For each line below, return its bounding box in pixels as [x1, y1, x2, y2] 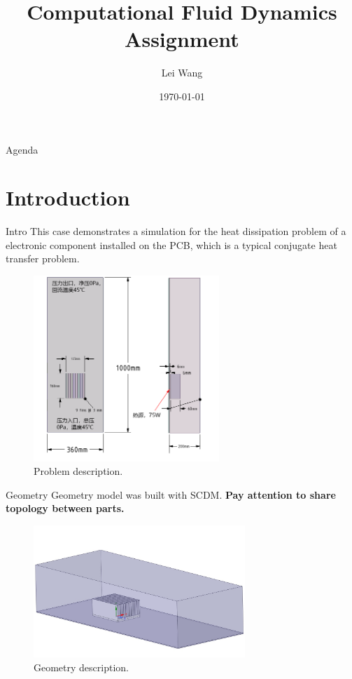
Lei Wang [161, 65, 203, 80]
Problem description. [34, 464, 123, 478]
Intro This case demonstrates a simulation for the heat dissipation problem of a [6, 224, 346, 238]
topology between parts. [6, 501, 125, 516]
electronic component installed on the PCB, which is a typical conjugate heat [6, 237, 337, 252]
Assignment [125, 25, 239, 53]
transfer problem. [6, 251, 80, 266]
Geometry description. [34, 659, 129, 674]
